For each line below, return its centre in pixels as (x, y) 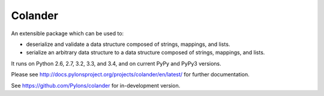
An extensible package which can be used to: (67, 33)
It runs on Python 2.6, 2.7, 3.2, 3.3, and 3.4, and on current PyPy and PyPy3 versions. (116, 63)
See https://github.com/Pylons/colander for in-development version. (96, 85)
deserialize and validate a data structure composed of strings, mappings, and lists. (128, 44)
